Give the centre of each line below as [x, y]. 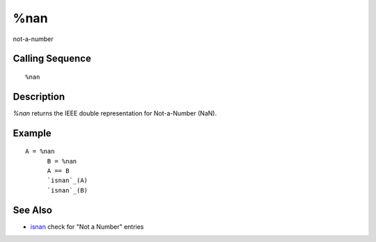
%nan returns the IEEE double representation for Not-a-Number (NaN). [115, 113]
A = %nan [40, 152]
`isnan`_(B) [68, 190]
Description [39, 96]
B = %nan [62, 161]
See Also [32, 210]
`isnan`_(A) [68, 180]
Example [32, 133]
